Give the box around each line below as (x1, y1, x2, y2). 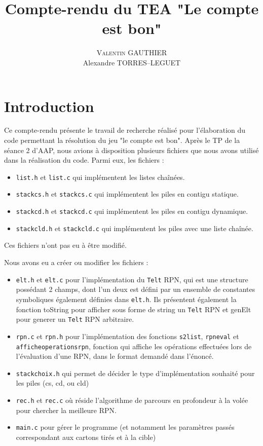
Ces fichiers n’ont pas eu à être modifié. (4, 240, 127, 250)
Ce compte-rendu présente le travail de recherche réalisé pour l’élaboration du (4, 125, 246, 135)
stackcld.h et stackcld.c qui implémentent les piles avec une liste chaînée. (16, 222, 253, 233)
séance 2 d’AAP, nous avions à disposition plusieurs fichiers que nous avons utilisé (4, 144, 259, 155)
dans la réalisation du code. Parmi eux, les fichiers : (4, 155, 164, 165)
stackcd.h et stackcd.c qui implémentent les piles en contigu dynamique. (16, 206, 248, 216)
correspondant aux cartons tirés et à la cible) (16, 431, 156, 442)
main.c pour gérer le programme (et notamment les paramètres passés (16, 422, 235, 432)
